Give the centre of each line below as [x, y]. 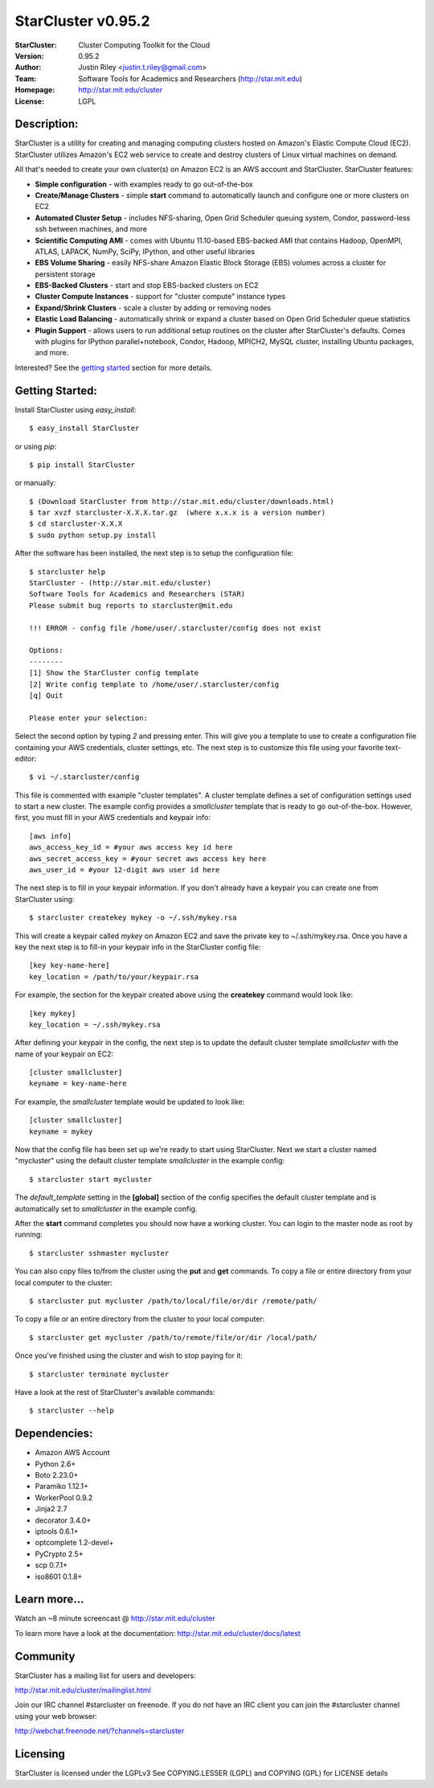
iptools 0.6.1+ [57, 1531]
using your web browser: [56, 1716]
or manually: [35, 483]
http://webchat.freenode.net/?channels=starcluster [100, 1731]
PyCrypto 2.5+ [59, 1554]
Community [45, 1656]
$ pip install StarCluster [82, 465]
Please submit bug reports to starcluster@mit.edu [131, 605]
